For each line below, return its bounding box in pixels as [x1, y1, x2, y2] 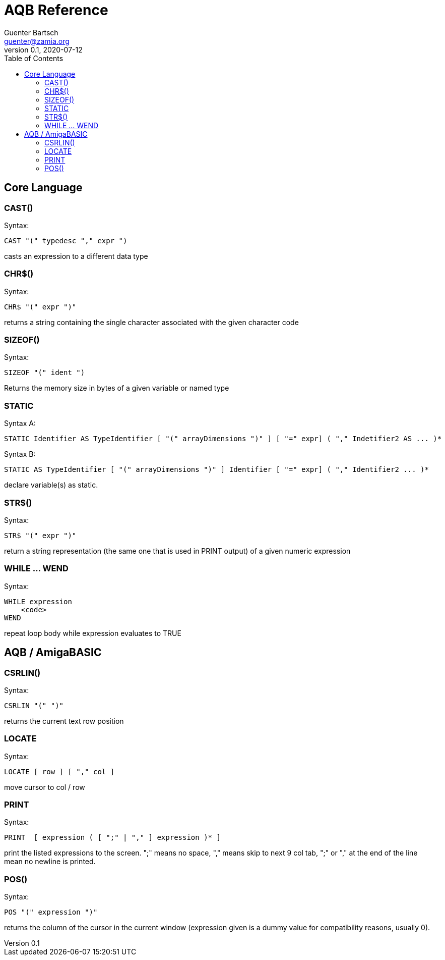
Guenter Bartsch [4, 28, 58, 37]
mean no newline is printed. [4, 857, 96, 866]
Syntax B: [4, 450, 36, 459]
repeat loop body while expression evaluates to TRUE [4, 628, 181, 637]
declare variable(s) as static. [4, 481, 98, 490]
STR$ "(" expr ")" [4, 531, 77, 540]
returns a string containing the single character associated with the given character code [4, 317, 299, 327]
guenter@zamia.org [4, 36, 70, 45]
